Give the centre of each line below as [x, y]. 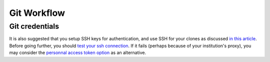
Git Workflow [37, 13]
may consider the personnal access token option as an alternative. [78, 53]
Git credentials [34, 26]
